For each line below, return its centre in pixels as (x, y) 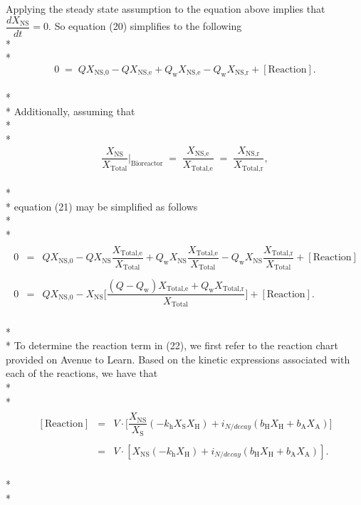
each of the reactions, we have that (82, 373)
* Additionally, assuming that (70, 111)
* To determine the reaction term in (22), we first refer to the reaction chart (172, 345)
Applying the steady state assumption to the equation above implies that (166, 9)
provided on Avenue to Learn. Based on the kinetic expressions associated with (178, 359)
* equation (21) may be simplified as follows (102, 206)
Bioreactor (147, 164)
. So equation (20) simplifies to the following (145, 26)
